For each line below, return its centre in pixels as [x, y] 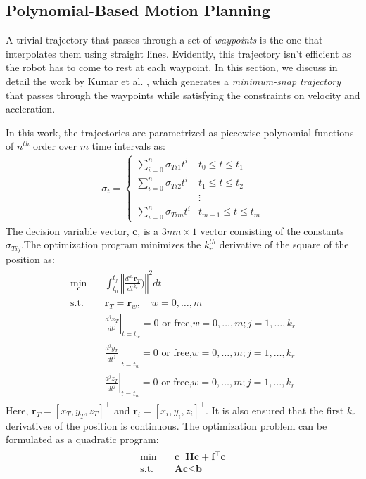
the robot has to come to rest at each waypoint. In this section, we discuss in [172, 67]
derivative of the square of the [284, 244]
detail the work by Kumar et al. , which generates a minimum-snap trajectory [173, 81]
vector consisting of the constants [272, 230]
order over [55, 146]
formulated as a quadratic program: [82, 439]
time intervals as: [128, 146]
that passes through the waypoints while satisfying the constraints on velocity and [183, 95]
